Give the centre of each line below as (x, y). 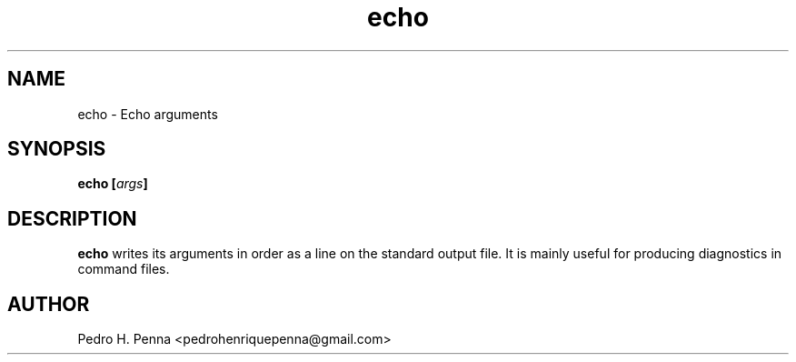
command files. (124, 269)
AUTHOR (49, 304)
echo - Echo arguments (148, 114)
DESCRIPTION (72, 218)
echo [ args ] (113, 184)
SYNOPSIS (57, 149)
